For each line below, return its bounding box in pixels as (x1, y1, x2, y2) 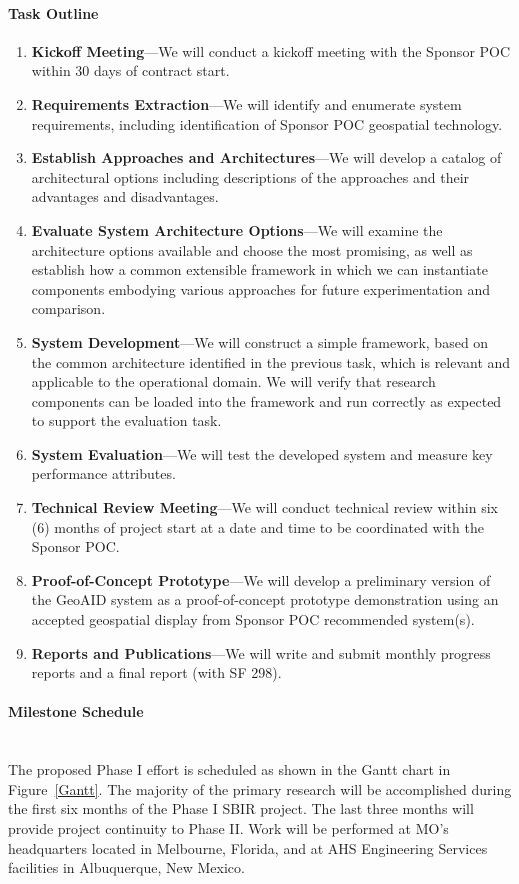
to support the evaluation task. (31, 410, 222, 431)
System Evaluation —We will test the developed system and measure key (31, 443, 493, 464)
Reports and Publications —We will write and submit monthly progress (31, 642, 491, 663)
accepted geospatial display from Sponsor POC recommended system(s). (31, 609, 475, 630)
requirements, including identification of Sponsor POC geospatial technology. (31, 113, 503, 134)
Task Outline (8, 2, 99, 23)
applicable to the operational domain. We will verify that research (31, 371, 436, 392)
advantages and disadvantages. (31, 186, 219, 207)
